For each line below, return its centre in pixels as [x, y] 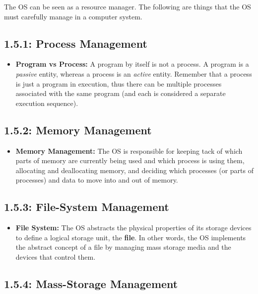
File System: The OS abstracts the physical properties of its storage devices [133, 228]
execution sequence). [47, 103]
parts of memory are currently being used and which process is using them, [130, 160]
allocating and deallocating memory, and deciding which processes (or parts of [135, 170]
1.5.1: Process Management [76, 43]
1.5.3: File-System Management [87, 207]
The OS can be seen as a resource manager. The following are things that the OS [128, 6]
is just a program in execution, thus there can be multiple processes [119, 83]
